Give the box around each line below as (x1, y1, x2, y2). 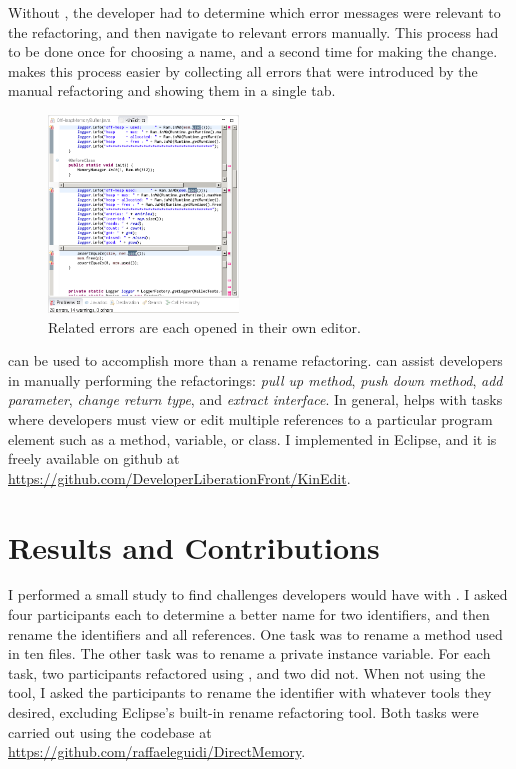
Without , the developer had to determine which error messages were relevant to (8, 2, 501, 22)
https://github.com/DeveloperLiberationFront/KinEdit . (8, 467, 351, 488)
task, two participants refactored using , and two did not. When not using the (8, 662, 486, 683)
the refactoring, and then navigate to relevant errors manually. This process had (8, 21, 499, 42)
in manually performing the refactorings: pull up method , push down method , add (8, 369, 503, 390)
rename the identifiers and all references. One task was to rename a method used (8, 623, 503, 644)
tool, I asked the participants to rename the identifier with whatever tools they (8, 682, 492, 703)
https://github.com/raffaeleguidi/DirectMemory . (8, 741, 306, 762)
